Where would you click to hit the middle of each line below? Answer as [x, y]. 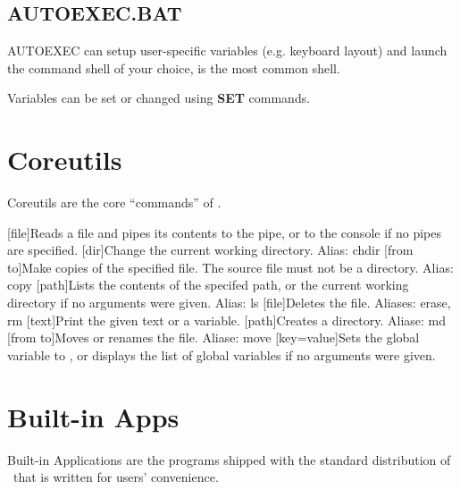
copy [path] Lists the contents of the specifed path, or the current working [208, 285]
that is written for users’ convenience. [116, 477]
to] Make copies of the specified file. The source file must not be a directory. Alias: [230, 267]
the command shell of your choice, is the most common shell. [174, 67]
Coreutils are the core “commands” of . [114, 202]
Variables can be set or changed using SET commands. [159, 98]
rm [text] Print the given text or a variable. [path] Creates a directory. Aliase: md [227, 320]
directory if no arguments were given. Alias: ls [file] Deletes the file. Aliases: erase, [229, 303]
